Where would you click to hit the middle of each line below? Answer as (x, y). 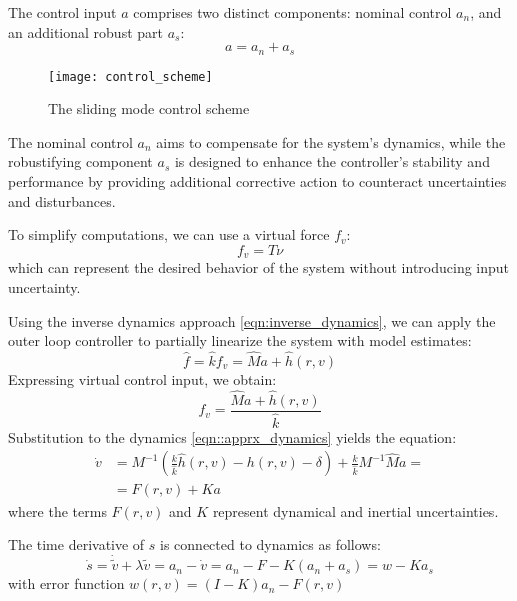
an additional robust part (85, 31)
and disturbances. (62, 200)
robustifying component (80, 161)
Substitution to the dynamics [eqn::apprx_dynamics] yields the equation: (232, 436)
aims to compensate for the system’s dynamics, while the (331, 141)
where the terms (57, 510)
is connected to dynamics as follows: (270, 544)
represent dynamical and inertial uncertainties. (355, 510)
